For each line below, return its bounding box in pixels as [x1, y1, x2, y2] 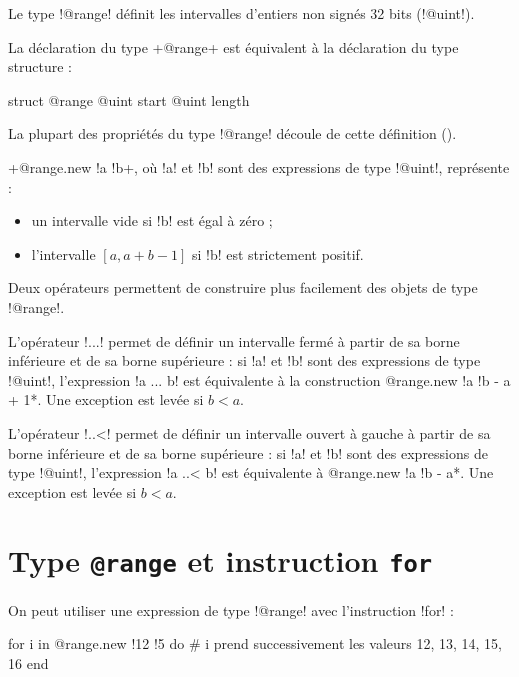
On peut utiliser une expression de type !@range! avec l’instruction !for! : [8, 599, 454, 620]
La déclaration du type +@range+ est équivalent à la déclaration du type [8, 36, 459, 57]
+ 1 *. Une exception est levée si [8, 389, 204, 410]
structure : [8, 56, 72, 77]
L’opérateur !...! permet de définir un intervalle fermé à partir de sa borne [8, 330, 460, 351]
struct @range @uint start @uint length [8, 89, 250, 110]
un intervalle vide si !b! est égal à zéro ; [31, 210, 273, 231]
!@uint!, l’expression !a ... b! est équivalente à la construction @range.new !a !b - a [8, 369, 511, 390]
